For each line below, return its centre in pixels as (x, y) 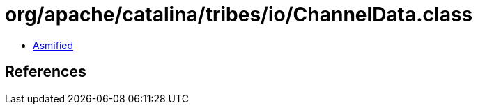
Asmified (53, 45)
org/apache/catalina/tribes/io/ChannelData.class (239, 15)
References (46, 72)
